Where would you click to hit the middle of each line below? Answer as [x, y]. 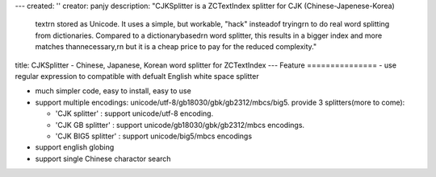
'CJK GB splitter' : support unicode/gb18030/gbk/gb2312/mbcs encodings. [180, 125]
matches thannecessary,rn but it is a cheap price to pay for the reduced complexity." [176, 47]
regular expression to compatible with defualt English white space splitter [137, 76]
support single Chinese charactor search [103, 158]
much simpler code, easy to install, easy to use [113, 91]
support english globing [75, 147]
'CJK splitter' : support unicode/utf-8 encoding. [134, 113]
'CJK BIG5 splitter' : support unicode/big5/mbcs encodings [154, 136]
